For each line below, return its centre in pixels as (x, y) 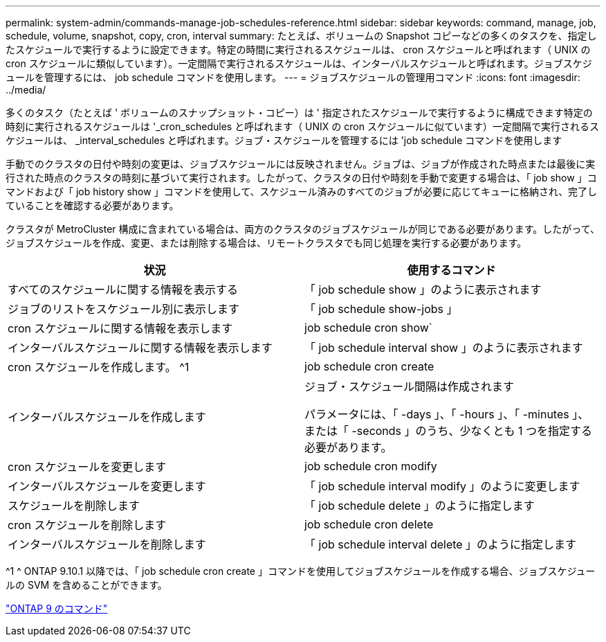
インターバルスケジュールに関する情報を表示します (140, 348)
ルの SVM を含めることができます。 (86, 585)
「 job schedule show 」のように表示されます (423, 289)
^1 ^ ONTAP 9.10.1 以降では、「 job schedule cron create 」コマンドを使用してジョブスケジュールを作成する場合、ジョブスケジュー (301, 571)
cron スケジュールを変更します (87, 467)
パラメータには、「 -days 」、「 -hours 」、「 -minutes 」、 (447, 414)
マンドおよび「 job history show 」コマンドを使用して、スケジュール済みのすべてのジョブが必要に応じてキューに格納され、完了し (302, 191)
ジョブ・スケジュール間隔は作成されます (409, 386)
